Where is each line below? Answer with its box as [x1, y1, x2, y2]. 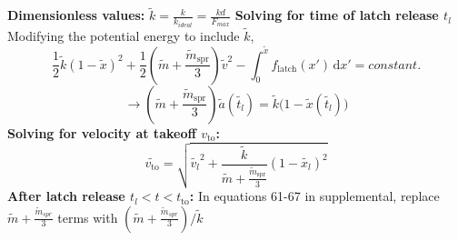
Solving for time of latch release [234, 5, 439, 25]
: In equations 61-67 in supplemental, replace [189, 186, 440, 206]
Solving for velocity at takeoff [7, 123, 196, 142]
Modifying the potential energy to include [7, 25, 240, 45]
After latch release [7, 186, 125, 206]
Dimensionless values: [7, 5, 145, 25]
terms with [57, 207, 118, 226]
